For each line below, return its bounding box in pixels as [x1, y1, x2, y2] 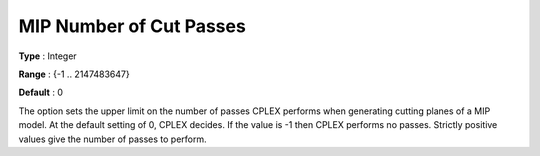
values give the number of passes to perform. [18, 133, 207, 145]
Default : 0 [18, 86, 64, 99]
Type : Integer [18, 50, 77, 62]
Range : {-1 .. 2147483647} [18, 68, 130, 80]
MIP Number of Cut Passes [18, 15, 247, 37]
